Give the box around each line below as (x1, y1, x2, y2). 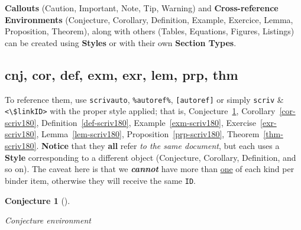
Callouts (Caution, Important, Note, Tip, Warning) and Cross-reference (5, 2, 279, 14)
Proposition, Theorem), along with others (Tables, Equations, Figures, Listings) (5, 25, 294, 37)
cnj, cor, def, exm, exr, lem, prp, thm (5, 65, 238, 83)
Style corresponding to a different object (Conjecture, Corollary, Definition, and (5, 151, 296, 163)
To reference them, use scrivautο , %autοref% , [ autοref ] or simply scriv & (5, 93, 284, 105)
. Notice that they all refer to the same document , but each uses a (36, 140, 280, 152)
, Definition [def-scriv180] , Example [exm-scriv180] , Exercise (36, 116, 257, 128)
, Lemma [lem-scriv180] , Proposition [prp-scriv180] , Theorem (36, 128, 260, 140)
